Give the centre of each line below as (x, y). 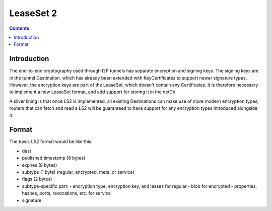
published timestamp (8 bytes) (54, 158)
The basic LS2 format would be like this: (51, 142)
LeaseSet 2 (33, 13)
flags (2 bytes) (37, 179)
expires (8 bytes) (40, 165)
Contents (19, 28)
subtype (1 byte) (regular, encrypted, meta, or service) (78, 172)
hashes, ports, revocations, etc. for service (66, 193)
